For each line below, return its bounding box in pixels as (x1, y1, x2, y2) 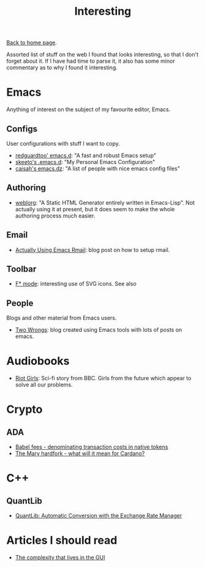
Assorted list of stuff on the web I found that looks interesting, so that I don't (6, 51, 199, 58)
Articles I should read (6, 533, 117, 547)
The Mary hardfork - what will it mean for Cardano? (15, 450, 145, 457)
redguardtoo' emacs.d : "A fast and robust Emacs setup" (15, 152, 157, 159)
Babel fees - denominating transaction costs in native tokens (15, 444, 168, 451)
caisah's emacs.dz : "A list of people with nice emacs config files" (15, 165, 181, 172)
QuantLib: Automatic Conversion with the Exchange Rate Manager (15, 512, 182, 520)
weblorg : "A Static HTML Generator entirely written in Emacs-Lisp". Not (15, 198, 195, 206)
